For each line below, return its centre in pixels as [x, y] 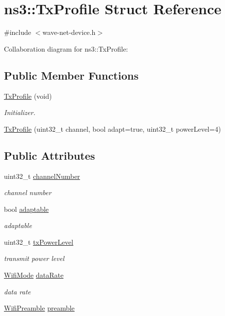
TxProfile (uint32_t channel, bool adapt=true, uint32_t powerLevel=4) [112, 129]
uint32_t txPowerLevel [39, 242]
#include [18, 32]
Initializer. [20, 112]
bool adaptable [27, 209]
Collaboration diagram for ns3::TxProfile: [66, 48]
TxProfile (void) [28, 96]
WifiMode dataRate [34, 275]
